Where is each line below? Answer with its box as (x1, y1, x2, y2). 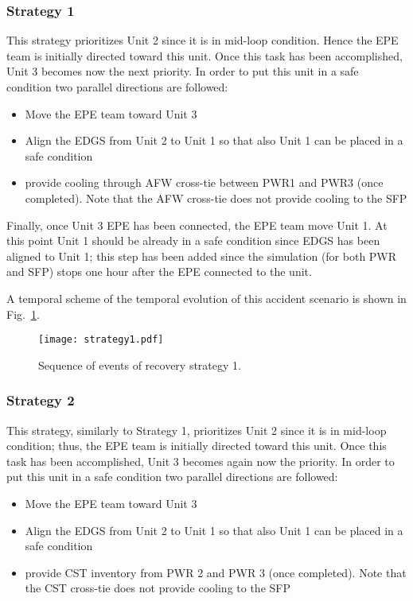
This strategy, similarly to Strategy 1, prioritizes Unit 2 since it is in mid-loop (6, 421, 387, 438)
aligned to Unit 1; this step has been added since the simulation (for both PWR (6, 247, 397, 264)
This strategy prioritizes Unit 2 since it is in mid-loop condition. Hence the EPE (6, 32, 399, 48)
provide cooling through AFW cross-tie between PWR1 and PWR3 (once (25, 174, 384, 191)
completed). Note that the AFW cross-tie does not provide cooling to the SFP (25, 189, 407, 206)
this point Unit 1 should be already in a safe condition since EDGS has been (6, 232, 380, 249)
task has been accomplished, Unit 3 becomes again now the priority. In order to (6, 452, 395, 469)
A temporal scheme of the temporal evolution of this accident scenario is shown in (6, 289, 407, 306)
